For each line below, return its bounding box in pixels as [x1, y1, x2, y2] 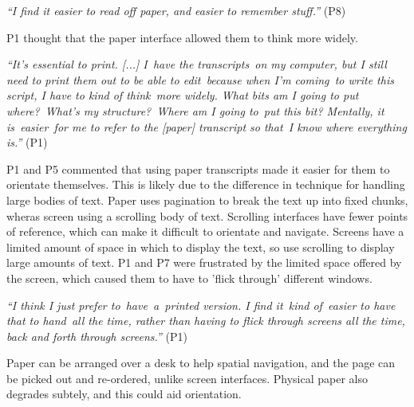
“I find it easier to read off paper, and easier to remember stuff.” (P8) [6, 2, 346, 18]
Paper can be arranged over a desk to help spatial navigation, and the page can [6, 354, 396, 371]
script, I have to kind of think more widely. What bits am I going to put [6, 87, 359, 104]
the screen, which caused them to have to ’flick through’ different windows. [6, 269, 373, 286]
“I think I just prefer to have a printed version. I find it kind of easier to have [6, 296, 396, 313]
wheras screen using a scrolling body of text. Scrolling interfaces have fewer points [6, 207, 408, 224]
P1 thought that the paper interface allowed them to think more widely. [6, 29, 358, 45]
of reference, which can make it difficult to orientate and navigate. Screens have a [6, 223, 404, 240]
